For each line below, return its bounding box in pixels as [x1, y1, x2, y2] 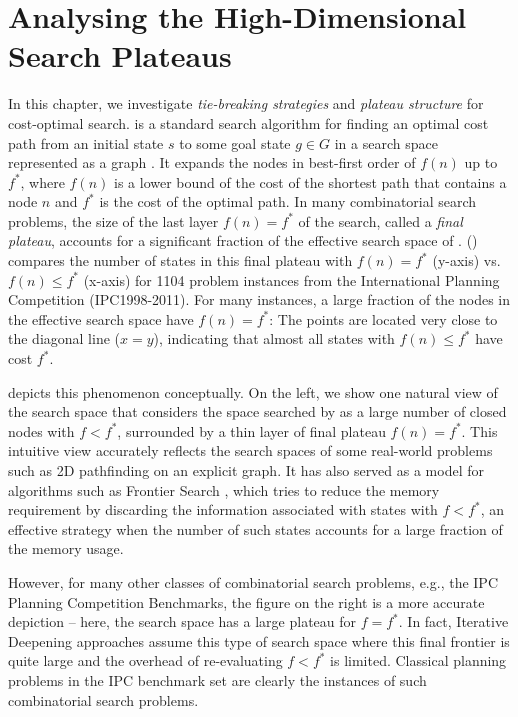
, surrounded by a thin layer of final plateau [117, 420, 386, 441]
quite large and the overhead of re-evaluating [8, 650, 283, 671]
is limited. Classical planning [330, 650, 507, 671]
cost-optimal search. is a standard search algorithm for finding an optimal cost [8, 112, 489, 133]
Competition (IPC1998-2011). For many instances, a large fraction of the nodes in [8, 289, 511, 310]
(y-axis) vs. [432, 250, 501, 271]
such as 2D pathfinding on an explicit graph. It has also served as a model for [8, 460, 484, 480]
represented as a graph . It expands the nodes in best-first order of [8, 152, 416, 173]
